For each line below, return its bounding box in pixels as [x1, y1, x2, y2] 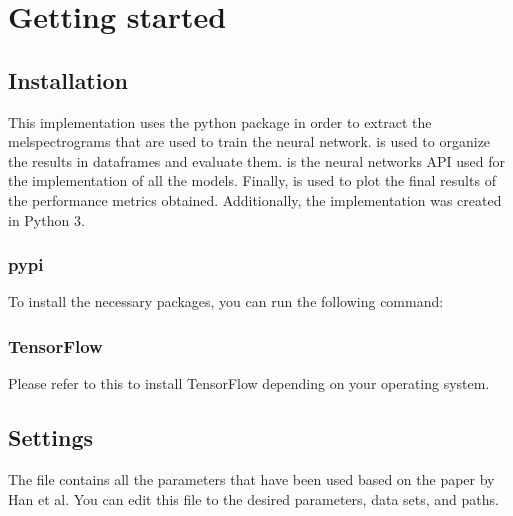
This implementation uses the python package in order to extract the [8, 111, 432, 132]
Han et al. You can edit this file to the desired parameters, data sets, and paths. [8, 488, 499, 509]
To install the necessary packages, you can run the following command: [8, 291, 444, 312]
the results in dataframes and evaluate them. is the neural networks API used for [8, 150, 506, 171]
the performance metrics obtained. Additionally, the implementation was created [8, 189, 502, 210]
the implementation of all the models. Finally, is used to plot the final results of [8, 170, 496, 191]
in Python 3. [8, 209, 85, 230]
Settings [8, 422, 93, 453]
